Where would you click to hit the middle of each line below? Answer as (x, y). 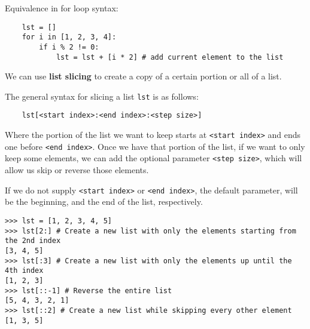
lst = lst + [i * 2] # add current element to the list (170, 57)
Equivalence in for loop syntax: (62, 8)
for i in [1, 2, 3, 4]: (69, 37)
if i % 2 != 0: (69, 47)
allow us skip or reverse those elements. (77, 170)
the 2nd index (33, 241)
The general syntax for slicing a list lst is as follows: (102, 96)
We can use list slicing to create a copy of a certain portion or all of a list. (143, 76)
